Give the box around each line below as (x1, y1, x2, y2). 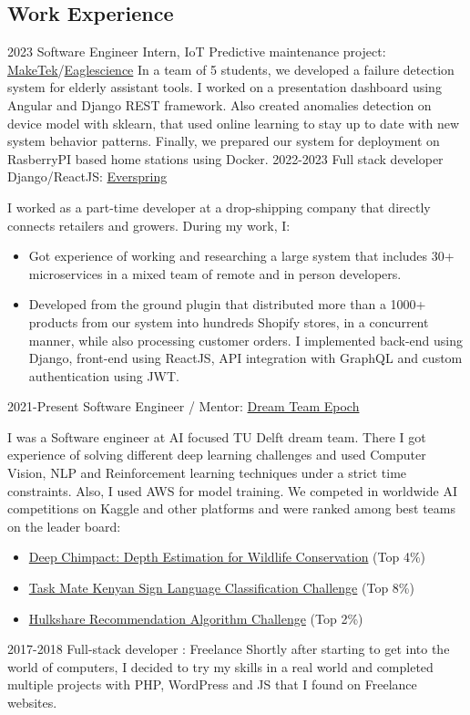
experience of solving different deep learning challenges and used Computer (7, 445, 426, 464)
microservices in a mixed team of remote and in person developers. (28, 264, 402, 283)
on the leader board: (7, 516, 121, 535)
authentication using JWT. (28, 366, 179, 385)
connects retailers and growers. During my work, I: (7, 215, 291, 234)
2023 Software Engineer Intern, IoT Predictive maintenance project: (7, 42, 386, 61)
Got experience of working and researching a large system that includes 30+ (28, 246, 455, 265)
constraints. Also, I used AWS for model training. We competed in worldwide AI (7, 481, 457, 500)
